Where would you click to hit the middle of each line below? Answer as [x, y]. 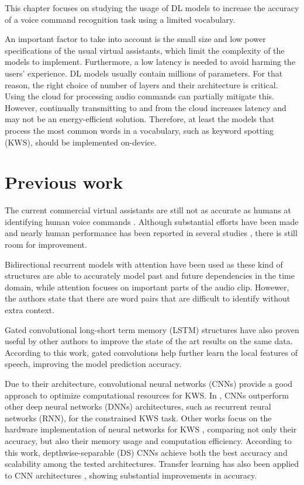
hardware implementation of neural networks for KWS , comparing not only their [151, 429]
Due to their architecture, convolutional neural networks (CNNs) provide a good [149, 383]
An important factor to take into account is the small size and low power [135, 39]
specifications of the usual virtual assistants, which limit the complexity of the [145, 50]
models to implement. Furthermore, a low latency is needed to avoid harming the [150, 62]
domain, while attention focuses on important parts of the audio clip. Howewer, [147, 287]
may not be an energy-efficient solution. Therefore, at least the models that [140, 119]
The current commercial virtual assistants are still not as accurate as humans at [148, 210]
